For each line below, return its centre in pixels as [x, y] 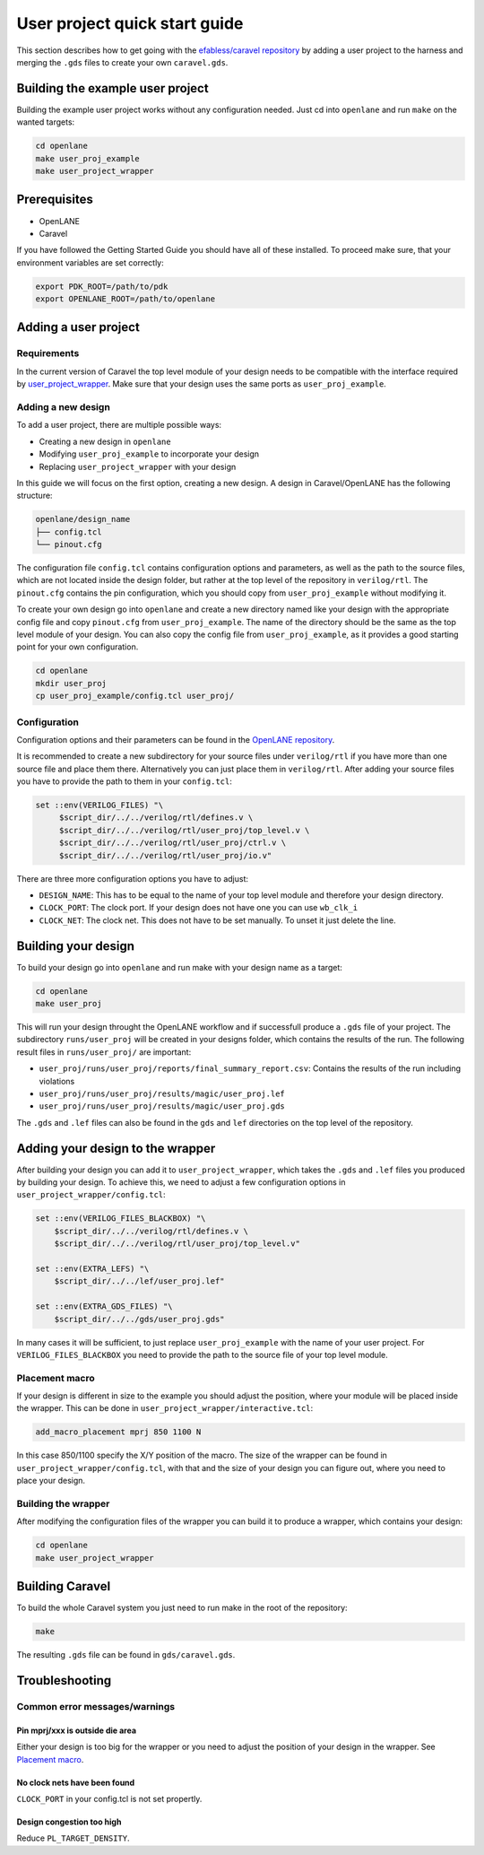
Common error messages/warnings [95, 1706]
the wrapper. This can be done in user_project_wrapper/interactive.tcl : [165, 1408]
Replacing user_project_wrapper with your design [138, 466]
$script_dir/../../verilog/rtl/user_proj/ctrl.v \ [173, 843]
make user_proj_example [88, 158]
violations [57, 1081]
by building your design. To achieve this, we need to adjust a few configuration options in [181, 1182]
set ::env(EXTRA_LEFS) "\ [92, 1268]
